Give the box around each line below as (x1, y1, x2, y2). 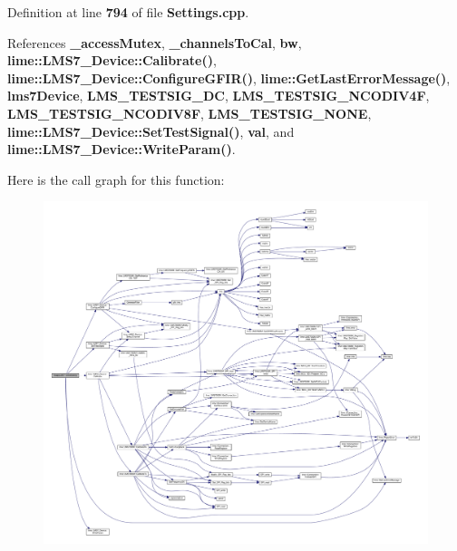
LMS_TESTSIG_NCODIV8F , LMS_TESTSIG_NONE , (7, 103, 372, 122)
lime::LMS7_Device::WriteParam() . (7, 140, 236, 159)
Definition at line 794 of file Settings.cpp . (7, 3, 249, 21)
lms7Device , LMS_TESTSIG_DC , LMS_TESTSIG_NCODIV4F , (7, 86, 430, 105)
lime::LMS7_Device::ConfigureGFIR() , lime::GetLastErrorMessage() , (7, 68, 451, 87)
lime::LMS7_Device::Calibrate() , (7, 51, 217, 70)
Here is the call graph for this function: (7, 169, 225, 188)
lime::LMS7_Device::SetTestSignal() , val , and (7, 121, 295, 140)
